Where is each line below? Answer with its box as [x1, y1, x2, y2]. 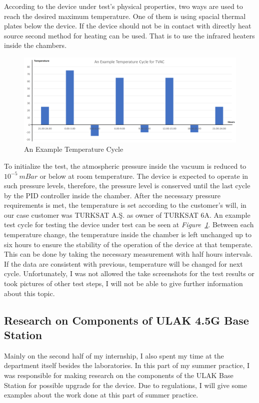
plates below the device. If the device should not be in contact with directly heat [4, 20, 251, 31]
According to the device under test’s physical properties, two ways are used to [4, 1, 243, 11]
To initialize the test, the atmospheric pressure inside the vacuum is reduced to [4, 160, 246, 171]
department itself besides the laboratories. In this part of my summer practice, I [4, 360, 250, 371]
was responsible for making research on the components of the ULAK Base [4, 370, 233, 381]
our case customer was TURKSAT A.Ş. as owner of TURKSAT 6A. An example [4, 209, 250, 220]
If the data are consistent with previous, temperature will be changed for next [4, 258, 243, 269]
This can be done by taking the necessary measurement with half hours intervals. [4, 249, 253, 259]
